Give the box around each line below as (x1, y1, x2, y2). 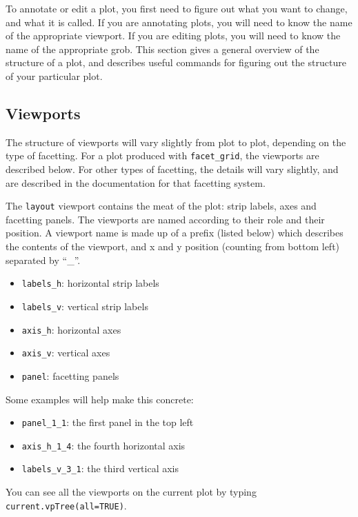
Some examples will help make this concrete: (6, 392, 194, 406)
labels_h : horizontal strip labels (21, 276, 159, 290)
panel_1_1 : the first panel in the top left (21, 415, 194, 429)
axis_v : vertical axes (21, 345, 110, 360)
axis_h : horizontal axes (21, 322, 121, 336)
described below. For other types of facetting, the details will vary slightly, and (6, 162, 339, 176)
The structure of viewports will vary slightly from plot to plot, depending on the (6, 134, 346, 149)
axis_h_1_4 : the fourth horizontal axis (21, 438, 186, 452)
